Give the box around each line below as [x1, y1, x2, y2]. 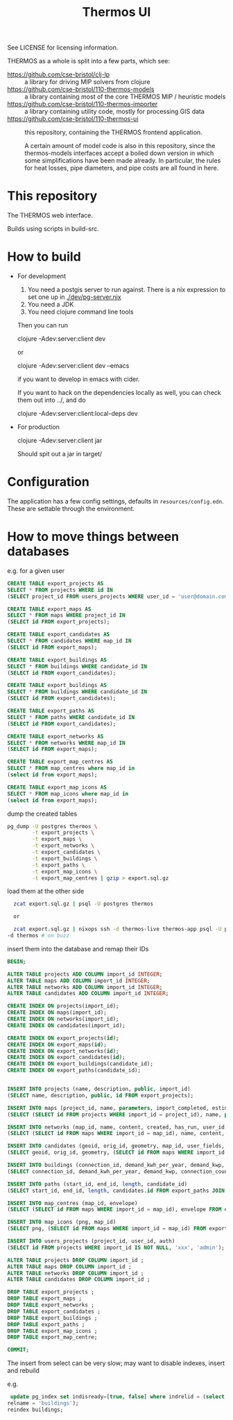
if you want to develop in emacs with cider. [17, 375, 140, 383]
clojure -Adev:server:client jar [17, 436, 103, 445]
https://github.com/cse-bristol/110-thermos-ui [7, 115, 139, 123]
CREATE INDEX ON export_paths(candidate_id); [7, 1067, 141, 1074]
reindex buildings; [7, 1406, 64, 1413]
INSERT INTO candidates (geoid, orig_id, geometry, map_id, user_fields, [7, 1143, 225, 1149]
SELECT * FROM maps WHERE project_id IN [7, 612, 126, 619]
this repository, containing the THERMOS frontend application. [24, 128, 202, 136]
